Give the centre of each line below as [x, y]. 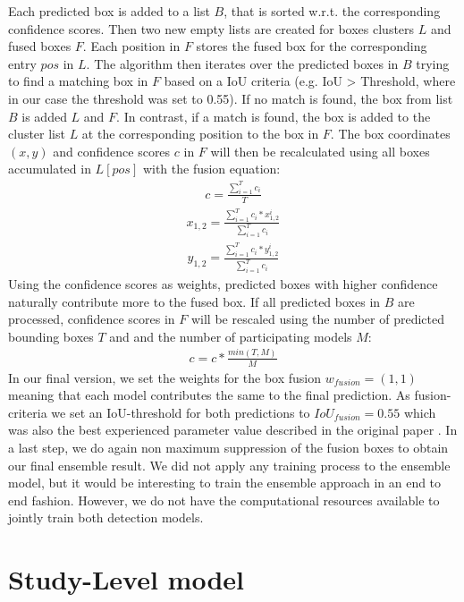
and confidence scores [112, 151]
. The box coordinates [390, 134]
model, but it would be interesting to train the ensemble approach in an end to [225, 483]
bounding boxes [51, 336]
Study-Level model [126, 579]
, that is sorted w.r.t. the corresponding [332, 11]
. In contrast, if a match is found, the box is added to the [274, 116]
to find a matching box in [78, 81]
